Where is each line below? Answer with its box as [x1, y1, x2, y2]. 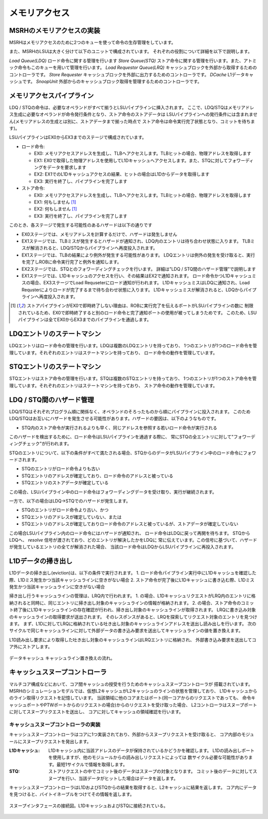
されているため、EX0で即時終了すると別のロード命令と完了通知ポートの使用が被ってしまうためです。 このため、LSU [18, 310, 257, 315]
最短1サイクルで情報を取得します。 [56, 761, 128, 767]
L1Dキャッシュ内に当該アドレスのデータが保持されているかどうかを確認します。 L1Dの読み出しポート [48, 747, 255, 754]
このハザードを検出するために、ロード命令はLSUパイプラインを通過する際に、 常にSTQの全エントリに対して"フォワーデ [9, 434, 256, 440]
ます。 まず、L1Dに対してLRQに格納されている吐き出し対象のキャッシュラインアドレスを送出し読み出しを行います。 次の [9, 621, 257, 627]
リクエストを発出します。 [39, 738, 91, 744]
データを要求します [47, 164, 86, 171]
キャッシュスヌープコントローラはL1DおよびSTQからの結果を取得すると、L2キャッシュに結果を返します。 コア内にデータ [9, 784, 257, 790]
